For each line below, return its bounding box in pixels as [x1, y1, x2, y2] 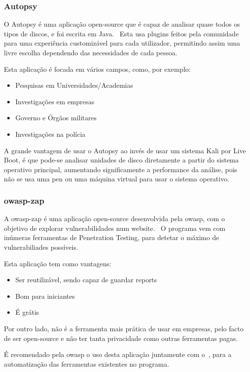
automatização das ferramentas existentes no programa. [4, 358, 169, 369]
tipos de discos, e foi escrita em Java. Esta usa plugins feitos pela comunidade [4, 28, 239, 38]
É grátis [15, 307, 39, 317]
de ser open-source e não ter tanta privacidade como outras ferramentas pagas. [4, 333, 238, 343]
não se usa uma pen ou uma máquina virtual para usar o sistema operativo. [4, 174, 230, 184]
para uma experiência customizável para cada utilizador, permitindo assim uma [4, 38, 240, 48]
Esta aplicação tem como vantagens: [4, 258, 112, 268]
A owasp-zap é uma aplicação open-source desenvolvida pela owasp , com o [4, 213, 225, 224]
